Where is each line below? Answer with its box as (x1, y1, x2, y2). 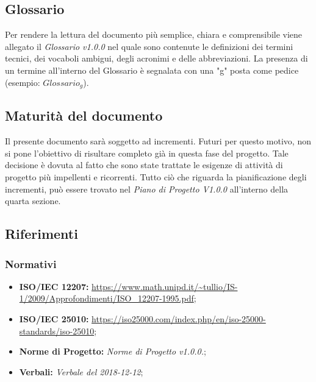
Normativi (5, 256, 57, 271)
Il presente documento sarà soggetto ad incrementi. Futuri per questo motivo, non (5, 135, 311, 147)
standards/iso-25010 (19, 324, 95, 337)
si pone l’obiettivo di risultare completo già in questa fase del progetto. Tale (5, 146, 289, 159)
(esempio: (5, 76, 40, 88)
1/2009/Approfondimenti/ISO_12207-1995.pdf (19, 292, 194, 305)
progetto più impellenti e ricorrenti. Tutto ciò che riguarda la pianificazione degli (5, 171, 307, 183)
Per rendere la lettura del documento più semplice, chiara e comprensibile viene (5, 28, 303, 41)
